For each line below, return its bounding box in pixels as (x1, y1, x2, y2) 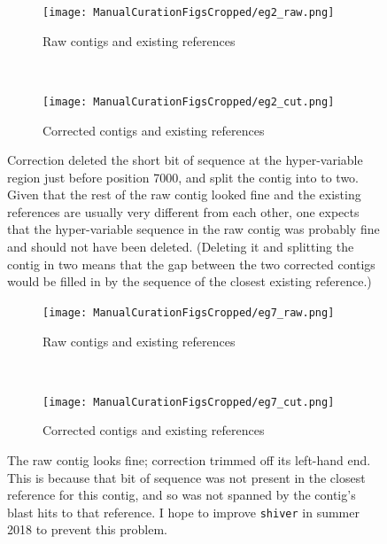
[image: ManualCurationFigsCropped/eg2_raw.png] (43, 6, 335, 19)
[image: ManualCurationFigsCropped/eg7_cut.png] (43, 395, 335, 408)
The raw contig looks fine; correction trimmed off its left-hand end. (7, 450, 371, 469)
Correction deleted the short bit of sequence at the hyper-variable (7, 151, 363, 169)
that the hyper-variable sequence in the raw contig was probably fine (7, 220, 380, 238)
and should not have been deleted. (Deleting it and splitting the (7, 237, 354, 256)
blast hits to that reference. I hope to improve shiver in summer (7, 502, 360, 521)
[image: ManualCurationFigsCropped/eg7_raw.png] (43, 306, 335, 319)
